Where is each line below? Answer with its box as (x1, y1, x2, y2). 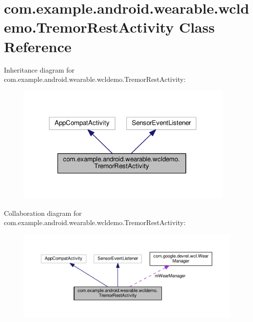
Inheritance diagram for (4, 64, 75, 75)
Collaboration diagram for (4, 208, 82, 218)
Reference (4, 36, 72, 56)
